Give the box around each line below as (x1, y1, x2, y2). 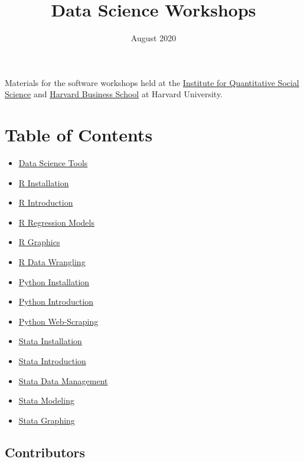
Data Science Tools (18, 157, 88, 169)
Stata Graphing (18, 414, 75, 426)
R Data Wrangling (18, 256, 86, 268)
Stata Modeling (18, 394, 74, 407)
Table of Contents (5, 123, 153, 147)
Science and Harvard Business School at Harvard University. (5, 88, 223, 100)
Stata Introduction (18, 354, 86, 367)
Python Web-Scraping (18, 315, 99, 327)
